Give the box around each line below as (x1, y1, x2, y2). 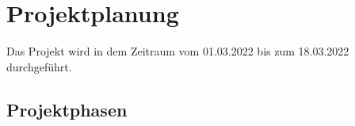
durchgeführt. (6, 58, 72, 74)
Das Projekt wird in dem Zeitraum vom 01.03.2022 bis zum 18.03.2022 (6, 43, 349, 59)
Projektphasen (6, 97, 128, 121)
